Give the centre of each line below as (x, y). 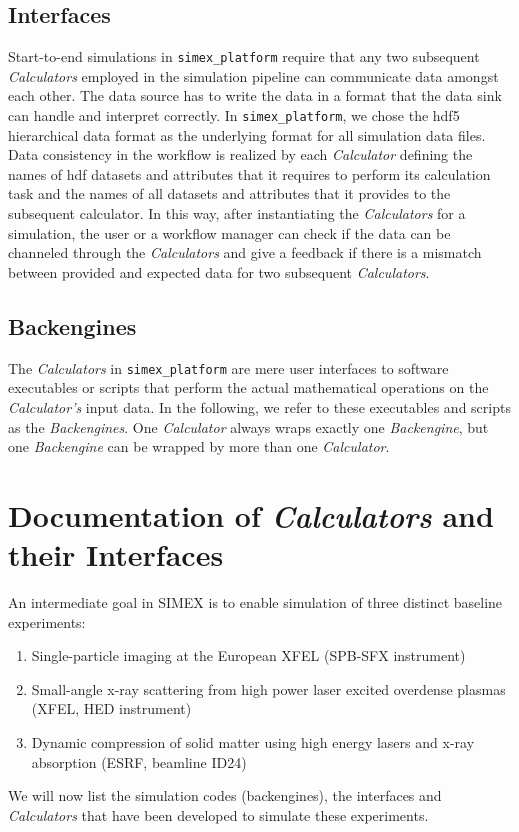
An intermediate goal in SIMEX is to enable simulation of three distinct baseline (255, 602)
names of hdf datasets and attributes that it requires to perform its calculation (249, 173)
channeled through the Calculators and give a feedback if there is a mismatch (245, 252)
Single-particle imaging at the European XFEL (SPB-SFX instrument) (248, 655)
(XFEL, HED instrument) (111, 708)
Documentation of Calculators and (251, 515)
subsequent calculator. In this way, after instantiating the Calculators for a (237, 213)
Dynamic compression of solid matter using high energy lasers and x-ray (253, 741)
